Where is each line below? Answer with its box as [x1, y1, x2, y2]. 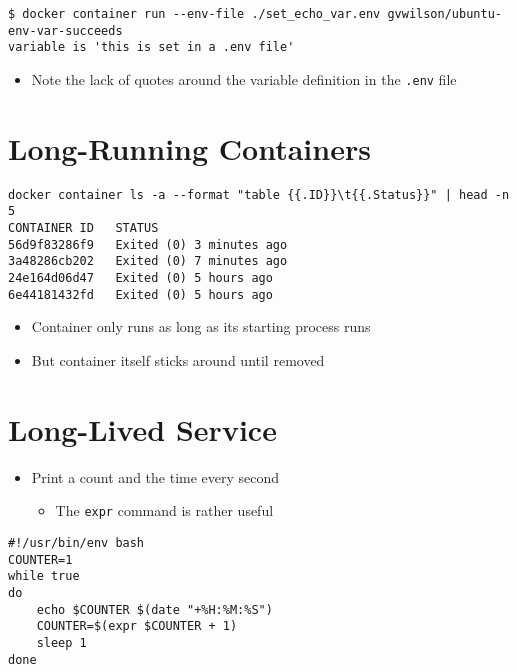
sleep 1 [36, 635, 87, 650]
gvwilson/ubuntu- [387, 7, 502, 21]
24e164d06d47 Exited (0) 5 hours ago [8, 271, 273, 286]
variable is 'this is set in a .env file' [8, 40, 295, 55]
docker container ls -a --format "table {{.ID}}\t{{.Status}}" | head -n [8, 187, 510, 202]
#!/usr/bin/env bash [8, 535, 145, 550]
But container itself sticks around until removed [31, 349, 325, 370]
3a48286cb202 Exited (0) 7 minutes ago [8, 254, 288, 269]
